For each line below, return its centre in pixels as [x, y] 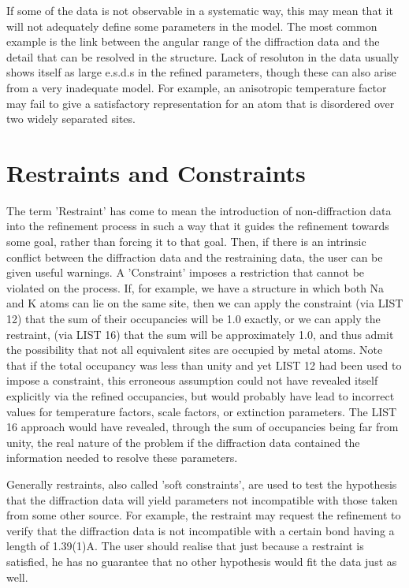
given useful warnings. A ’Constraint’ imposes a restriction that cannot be [186, 272]
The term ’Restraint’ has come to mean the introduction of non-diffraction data [199, 210]
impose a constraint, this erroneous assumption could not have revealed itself [192, 380]
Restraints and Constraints [156, 172]
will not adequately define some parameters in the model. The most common [192, 26]
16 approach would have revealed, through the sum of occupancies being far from [203, 427]
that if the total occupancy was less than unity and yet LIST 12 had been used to [204, 365]
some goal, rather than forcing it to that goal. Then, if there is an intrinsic [186, 242]
